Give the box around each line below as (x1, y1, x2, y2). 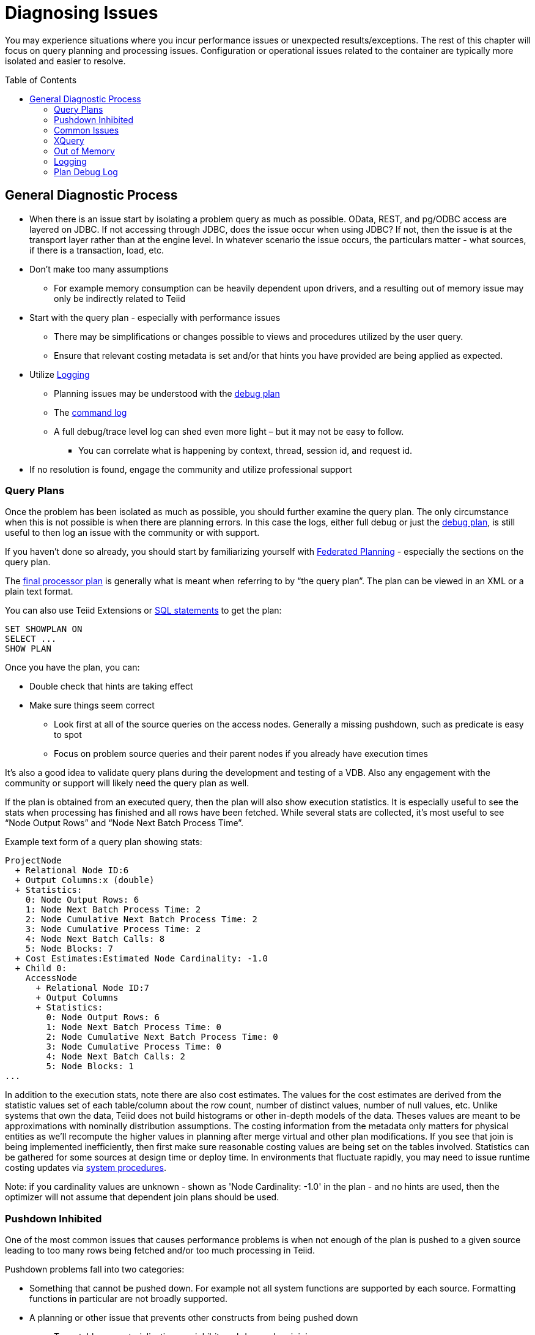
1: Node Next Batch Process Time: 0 (46, 1022, 222, 1032)
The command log (54, 407, 127, 418)
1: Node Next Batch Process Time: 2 (25, 904, 201, 915)
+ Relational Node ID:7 (35, 983, 150, 993)
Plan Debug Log (54, 166, 118, 177)
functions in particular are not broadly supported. (29, 1293, 227, 1304)
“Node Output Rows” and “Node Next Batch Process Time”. (5, 818, 244, 829)
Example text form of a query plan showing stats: (5, 837, 202, 848)
